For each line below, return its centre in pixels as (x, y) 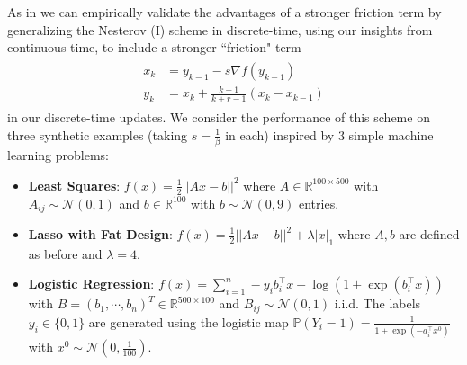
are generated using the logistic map (189, 321)
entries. (319, 203)
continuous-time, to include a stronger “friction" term (154, 47)
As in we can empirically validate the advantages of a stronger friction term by (225, 12)
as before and (65, 253)
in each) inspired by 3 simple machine (329, 134)
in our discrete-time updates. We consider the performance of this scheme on (219, 117)
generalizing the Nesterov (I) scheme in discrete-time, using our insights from (220, 29)
